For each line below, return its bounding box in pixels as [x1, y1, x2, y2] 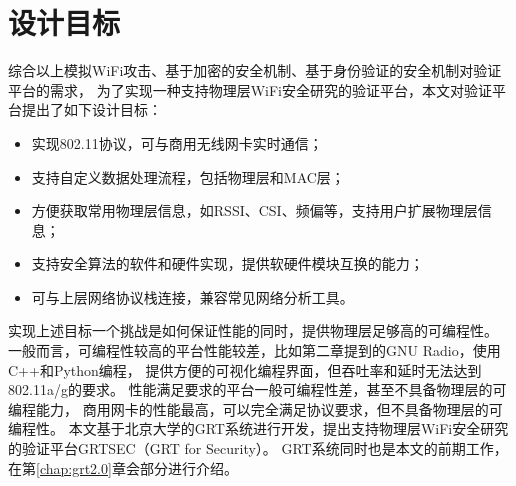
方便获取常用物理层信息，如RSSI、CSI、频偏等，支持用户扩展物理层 [31, 200, 478, 221]
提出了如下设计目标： [21, 99, 162, 120]
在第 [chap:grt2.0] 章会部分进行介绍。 [8, 457, 238, 478]
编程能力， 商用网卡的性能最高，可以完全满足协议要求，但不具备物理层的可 [8, 398, 503, 419]
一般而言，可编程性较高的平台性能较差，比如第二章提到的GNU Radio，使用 [8, 340, 501, 361]
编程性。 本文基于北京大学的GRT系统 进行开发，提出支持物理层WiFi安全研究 [8, 418, 509, 439]
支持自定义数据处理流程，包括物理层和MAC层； [31, 166, 345, 187]
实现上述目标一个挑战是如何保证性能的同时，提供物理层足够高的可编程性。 [8, 320, 498, 341]
